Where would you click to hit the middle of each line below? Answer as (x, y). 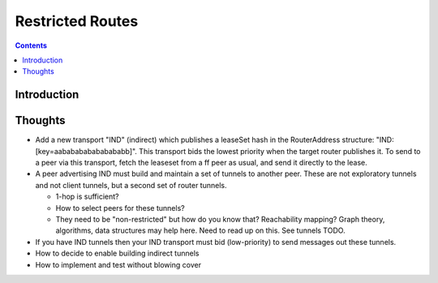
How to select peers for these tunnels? (120, 208)
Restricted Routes (77, 21)
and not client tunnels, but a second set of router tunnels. (131, 185)
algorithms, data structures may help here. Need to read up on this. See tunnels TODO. (200, 230)
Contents (31, 45)
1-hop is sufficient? (87, 197)
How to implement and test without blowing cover (118, 264)
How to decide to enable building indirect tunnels (117, 253)
